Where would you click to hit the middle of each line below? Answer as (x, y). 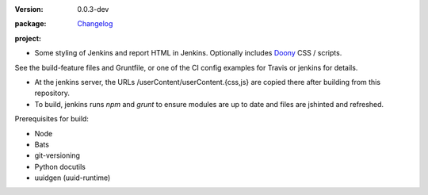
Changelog (95, 24)
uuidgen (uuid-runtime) (73, 178)
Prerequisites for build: (52, 119)
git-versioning (57, 155)
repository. (52, 93)
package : (31, 24)
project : (28, 38)
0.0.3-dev (93, 9)
